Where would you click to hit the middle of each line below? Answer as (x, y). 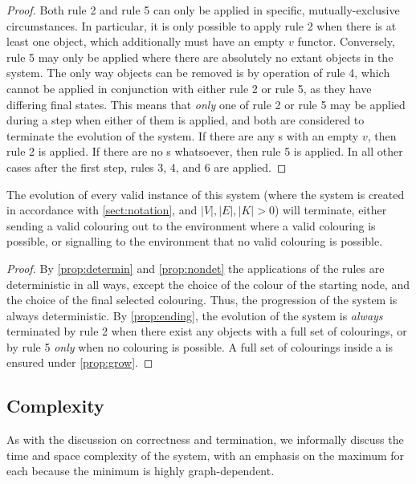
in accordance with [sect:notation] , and (102, 210)
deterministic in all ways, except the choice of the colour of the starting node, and (208, 284)
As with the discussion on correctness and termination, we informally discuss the (205, 439)
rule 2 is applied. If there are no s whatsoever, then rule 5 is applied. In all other (205, 151)
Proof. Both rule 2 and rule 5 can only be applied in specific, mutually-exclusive (203, 10)
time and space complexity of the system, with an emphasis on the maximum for (206, 455)
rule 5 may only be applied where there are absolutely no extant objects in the (200, 57)
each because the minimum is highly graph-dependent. (141, 471)
